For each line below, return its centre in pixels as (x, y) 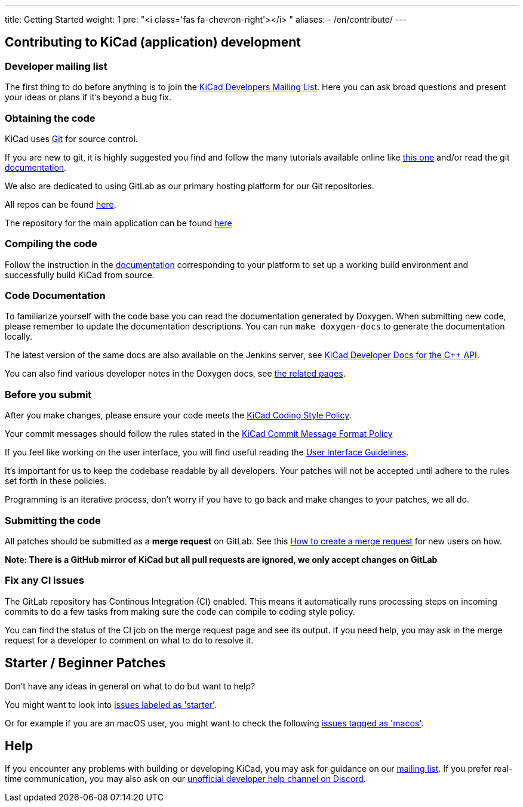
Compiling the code (51, 244)
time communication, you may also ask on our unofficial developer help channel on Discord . (185, 779)
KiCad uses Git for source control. (71, 138)
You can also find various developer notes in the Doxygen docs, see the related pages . (175, 374)
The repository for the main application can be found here (119, 223)
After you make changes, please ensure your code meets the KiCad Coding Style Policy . (178, 415)
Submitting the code (53, 520)
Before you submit (48, 394)
